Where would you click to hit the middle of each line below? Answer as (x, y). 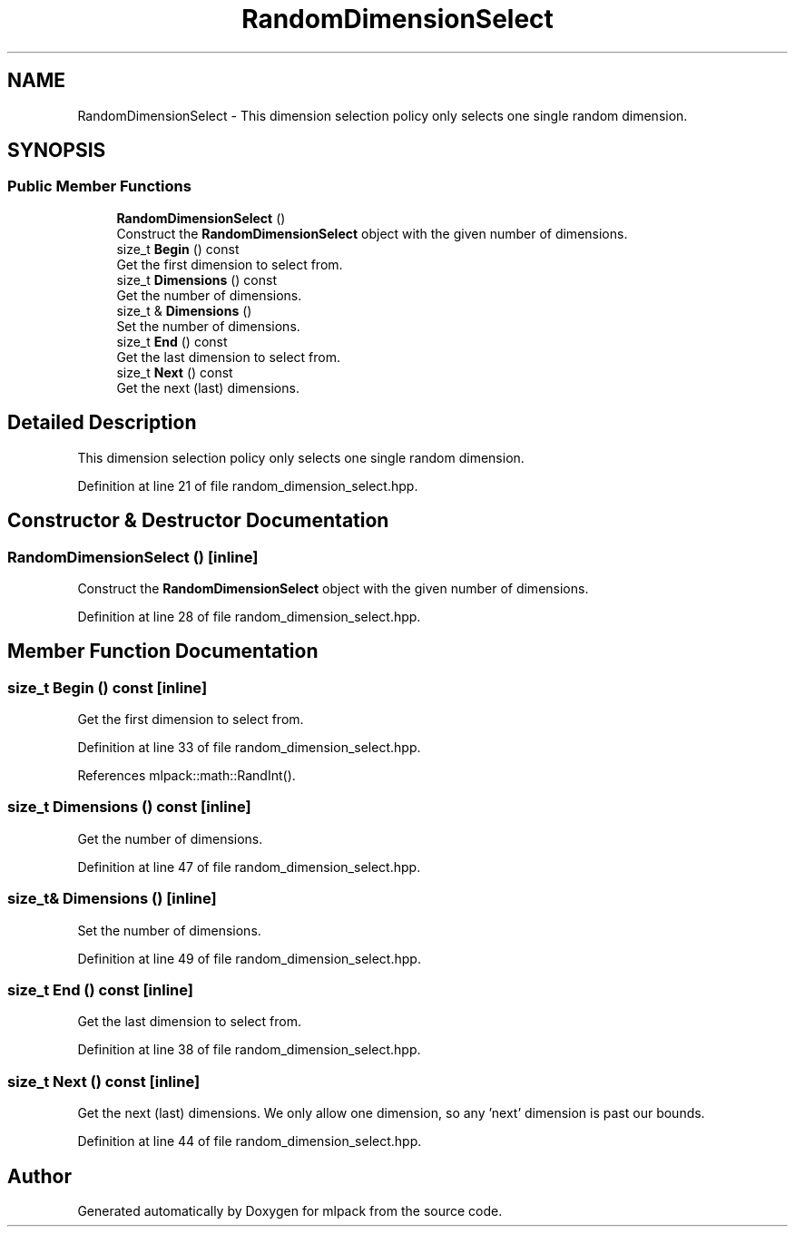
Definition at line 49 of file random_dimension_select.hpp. (249, 958)
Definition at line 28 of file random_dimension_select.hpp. (249, 616)
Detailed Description (102, 423)
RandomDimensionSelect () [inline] (133, 557)
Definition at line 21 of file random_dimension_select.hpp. (248, 485)
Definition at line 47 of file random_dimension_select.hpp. (249, 867)
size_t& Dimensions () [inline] (112, 899)
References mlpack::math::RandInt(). (186, 776)
